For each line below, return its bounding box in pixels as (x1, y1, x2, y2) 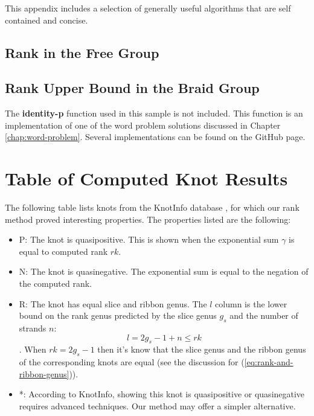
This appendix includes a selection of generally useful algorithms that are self (5, 2, 291, 14)
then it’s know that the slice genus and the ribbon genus (97, 343, 306, 356)
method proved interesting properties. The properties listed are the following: (5, 213, 291, 225)
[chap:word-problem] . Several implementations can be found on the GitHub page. (5, 130, 306, 143)
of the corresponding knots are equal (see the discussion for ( (19, 356, 245, 368)
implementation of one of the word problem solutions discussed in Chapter (5, 118, 281, 131)
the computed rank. (19, 277, 92, 290)
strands (19, 322, 46, 334)
